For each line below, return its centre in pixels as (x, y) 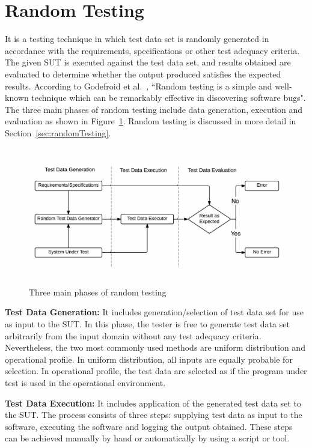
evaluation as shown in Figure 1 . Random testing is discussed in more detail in (151, 121)
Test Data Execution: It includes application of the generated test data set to (153, 403)
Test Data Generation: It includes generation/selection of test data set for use (154, 312)
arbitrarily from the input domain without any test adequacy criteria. (133, 335)
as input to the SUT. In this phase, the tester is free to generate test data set (147, 324)
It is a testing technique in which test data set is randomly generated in (137, 39)
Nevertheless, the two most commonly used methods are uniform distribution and (155, 347)
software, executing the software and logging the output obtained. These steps (149, 426)
